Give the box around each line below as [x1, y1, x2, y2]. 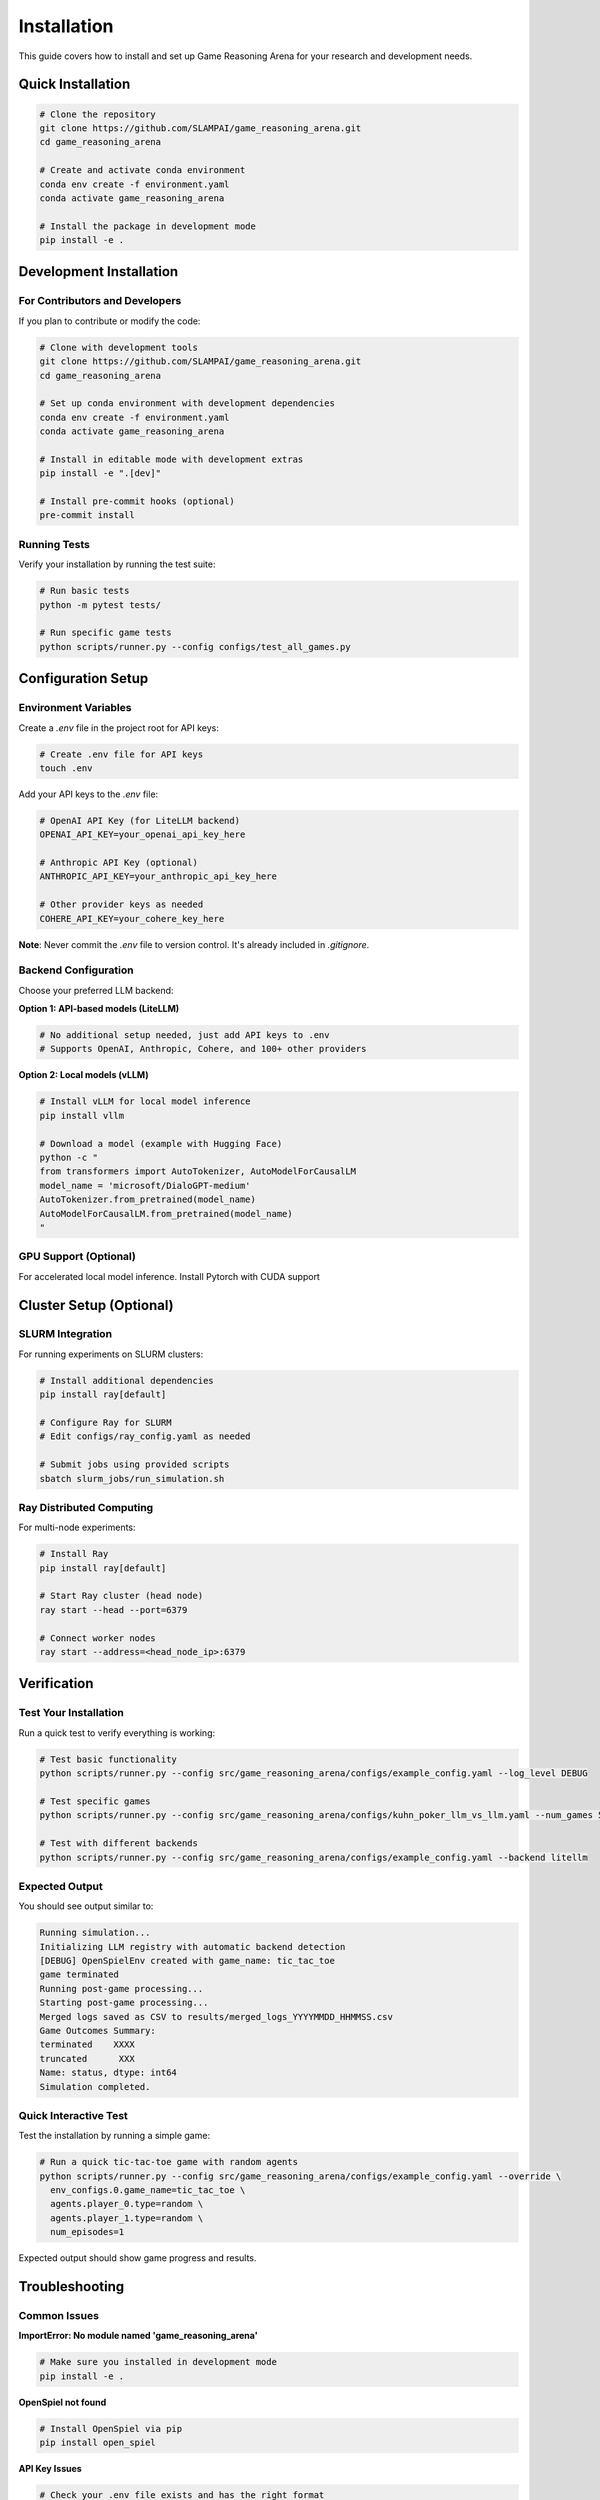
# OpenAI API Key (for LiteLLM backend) [39, 815, 240, 826]
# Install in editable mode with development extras [39, 453, 304, 465]
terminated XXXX [39, 2039, 135, 2050]
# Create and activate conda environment [39, 165, 246, 176]
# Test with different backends [39, 1838, 199, 1849]
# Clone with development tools [39, 341, 199, 353]
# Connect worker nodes [39, 1632, 157, 1644]
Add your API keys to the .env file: [18, 788, 159, 800]
